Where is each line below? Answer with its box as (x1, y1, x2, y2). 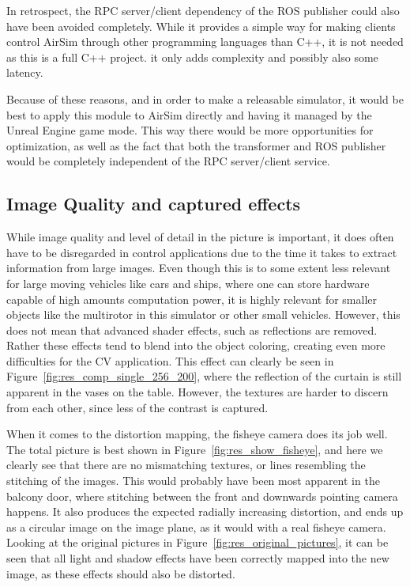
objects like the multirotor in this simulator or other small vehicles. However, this (6, 306, 401, 323)
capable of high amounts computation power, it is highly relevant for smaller (6, 290, 378, 307)
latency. (6, 64, 43, 81)
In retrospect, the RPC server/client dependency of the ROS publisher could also (6, 2, 400, 18)
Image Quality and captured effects (6, 191, 301, 216)
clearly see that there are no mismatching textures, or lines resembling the (6, 456, 366, 473)
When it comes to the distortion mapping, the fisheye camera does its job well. (6, 426, 388, 442)
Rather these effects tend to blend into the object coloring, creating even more (6, 337, 386, 354)
